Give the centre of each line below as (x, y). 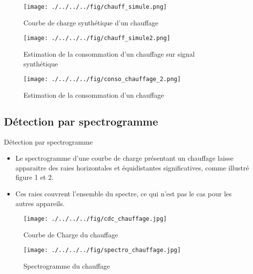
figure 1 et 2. (34, 177)
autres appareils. (40, 203)
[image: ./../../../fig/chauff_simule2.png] (97, 38)
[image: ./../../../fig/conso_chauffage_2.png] (102, 79)
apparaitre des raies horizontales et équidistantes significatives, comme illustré (132, 167)
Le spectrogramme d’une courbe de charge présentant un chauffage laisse (124, 158)
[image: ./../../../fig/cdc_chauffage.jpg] (95, 219)
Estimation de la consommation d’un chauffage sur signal (109, 53)
